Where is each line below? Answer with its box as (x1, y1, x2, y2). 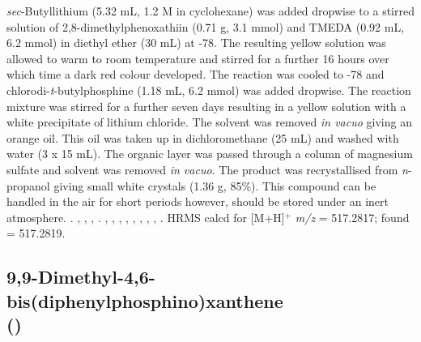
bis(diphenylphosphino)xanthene (6, 288, 283, 313)
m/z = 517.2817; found (295, 208, 410, 225)
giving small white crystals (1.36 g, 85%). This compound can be (53, 177, 376, 194)
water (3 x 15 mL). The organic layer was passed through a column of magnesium (6, 145, 413, 162)
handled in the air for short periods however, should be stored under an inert (6, 193, 389, 210)
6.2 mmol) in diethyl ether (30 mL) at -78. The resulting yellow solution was (6, 34, 386, 51)
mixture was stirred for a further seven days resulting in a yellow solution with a (6, 97, 406, 114)
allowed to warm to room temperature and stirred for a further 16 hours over (6, 49, 389, 66)
